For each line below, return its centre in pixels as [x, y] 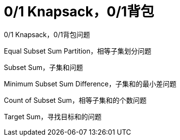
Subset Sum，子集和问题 [44, 67]
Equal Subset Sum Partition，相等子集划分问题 [78, 51]
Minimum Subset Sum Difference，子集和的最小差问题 [90, 84]
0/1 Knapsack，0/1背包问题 [47, 34]
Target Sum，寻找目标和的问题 [53, 116]
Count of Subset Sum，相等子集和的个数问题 [75, 100]
